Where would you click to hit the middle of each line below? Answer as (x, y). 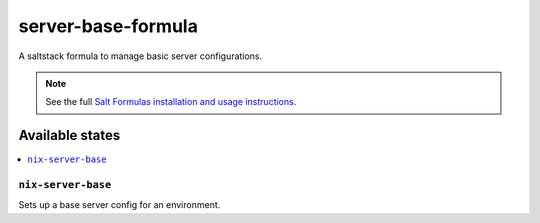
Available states (69, 135)
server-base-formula (108, 26)
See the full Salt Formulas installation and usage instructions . (171, 102)
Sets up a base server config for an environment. (119, 205)
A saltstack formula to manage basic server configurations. (140, 56)
